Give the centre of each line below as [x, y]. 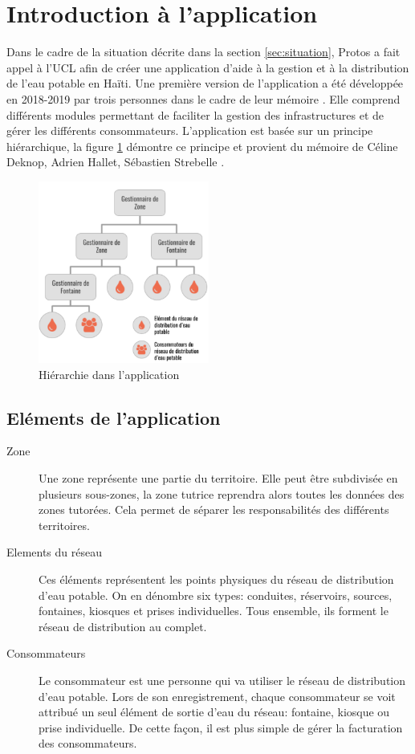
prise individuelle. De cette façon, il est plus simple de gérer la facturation [221, 727]
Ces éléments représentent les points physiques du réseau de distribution [216, 579]
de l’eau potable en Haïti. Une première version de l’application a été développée [205, 83]
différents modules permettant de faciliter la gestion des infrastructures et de [195, 114]
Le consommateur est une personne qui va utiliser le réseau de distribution [222, 680]
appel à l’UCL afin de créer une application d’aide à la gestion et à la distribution [208, 67]
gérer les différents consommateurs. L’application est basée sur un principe [190, 130]
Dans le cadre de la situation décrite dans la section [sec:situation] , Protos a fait [203, 52]
